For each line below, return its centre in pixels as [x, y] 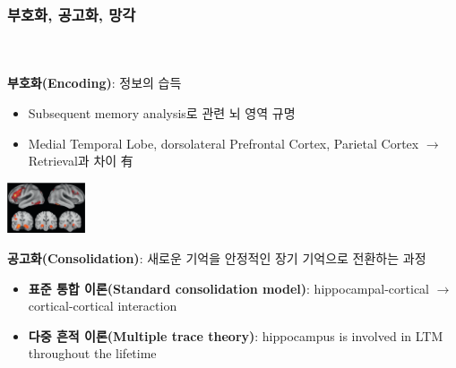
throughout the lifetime [92, 353]
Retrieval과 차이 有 [81, 161]
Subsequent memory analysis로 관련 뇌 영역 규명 [162, 113]
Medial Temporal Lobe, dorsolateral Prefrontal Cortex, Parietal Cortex [224, 143]
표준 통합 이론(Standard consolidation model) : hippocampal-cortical [229, 288]
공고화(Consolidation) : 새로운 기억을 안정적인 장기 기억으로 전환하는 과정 [217, 258]
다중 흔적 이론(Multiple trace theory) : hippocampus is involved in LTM [236, 335]
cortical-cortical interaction [103, 306]
